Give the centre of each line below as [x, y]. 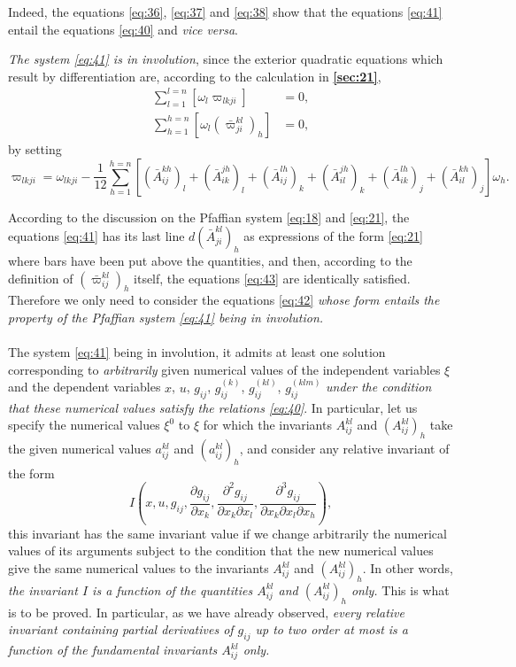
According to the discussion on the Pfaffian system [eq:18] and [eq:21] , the [209, 217]
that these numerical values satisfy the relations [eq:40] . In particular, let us [213, 407]
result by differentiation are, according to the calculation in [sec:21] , [195, 76]
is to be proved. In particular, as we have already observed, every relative [206, 612]
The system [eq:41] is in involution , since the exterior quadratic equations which [226, 59]
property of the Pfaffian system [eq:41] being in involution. [166, 317]
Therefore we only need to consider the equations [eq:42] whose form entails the [224, 300]
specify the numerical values [84, 425]
